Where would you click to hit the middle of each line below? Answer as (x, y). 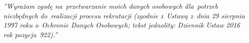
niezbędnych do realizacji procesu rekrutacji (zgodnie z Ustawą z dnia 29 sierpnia (124, 15)
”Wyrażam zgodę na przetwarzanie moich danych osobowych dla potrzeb (111, 6)
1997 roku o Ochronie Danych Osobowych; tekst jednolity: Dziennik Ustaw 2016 (122, 25)
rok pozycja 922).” (31, 34)
